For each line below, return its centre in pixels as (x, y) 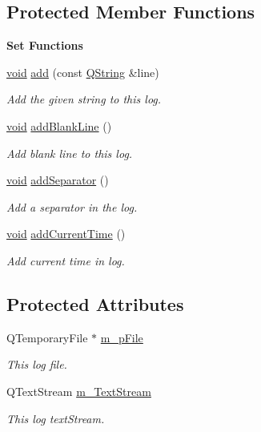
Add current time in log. (66, 260)
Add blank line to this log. (70, 153)
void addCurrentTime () (66, 234)
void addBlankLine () (59, 125)
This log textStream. (56, 418)
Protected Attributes (95, 303)
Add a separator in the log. (72, 206)
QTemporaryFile (47, 337)
